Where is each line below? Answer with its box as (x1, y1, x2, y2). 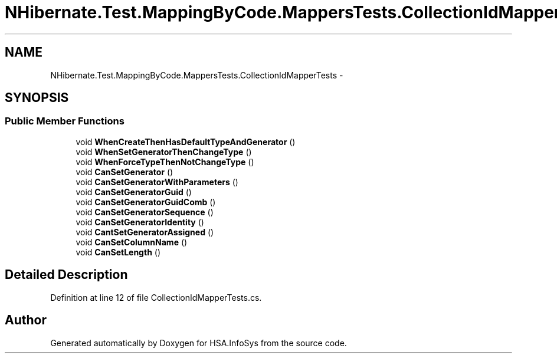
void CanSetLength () (76, 247, 160, 257)
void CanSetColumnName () (76, 237, 188, 247)
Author (5, 313, 47, 328)
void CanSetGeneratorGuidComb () (76, 196, 216, 207)
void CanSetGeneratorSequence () (76, 206, 214, 217)
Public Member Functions (5, 115, 124, 127)
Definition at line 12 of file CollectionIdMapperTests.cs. (50, 292, 262, 303)
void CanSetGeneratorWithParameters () (76, 176, 238, 187)
